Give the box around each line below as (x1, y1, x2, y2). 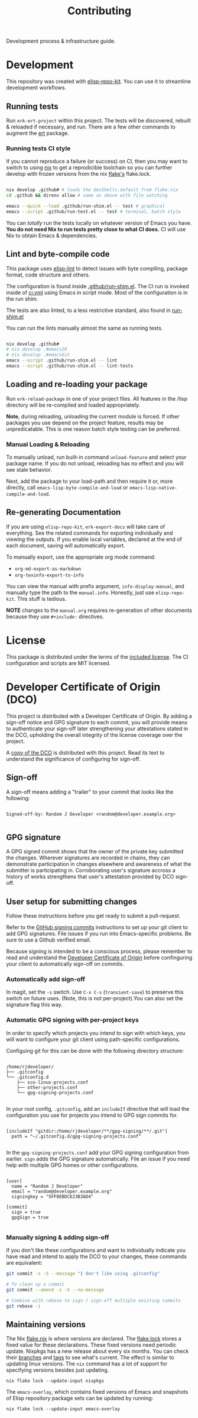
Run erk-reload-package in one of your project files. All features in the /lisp (6, 395, 188, 402)
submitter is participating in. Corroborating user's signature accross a (6, 867, 176, 874)
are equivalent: (6, 1259, 43, 1266)
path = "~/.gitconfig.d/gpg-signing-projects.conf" (11, 1133, 142, 1139)
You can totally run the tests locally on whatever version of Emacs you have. (6, 219, 192, 226)
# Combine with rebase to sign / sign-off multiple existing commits (6, 1297, 181, 1303)
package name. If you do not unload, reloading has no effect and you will (6, 460, 184, 467)
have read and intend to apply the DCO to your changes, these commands (6, 1253, 187, 1260)
